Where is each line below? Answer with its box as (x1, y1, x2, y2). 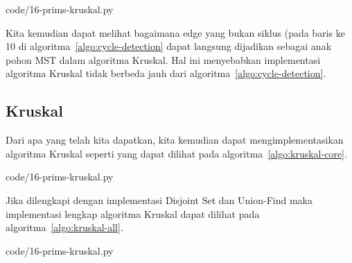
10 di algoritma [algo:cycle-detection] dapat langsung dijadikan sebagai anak (6, 39, 332, 53)
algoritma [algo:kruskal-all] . (6, 220, 123, 235)
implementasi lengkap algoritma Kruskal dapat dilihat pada (6, 206, 260, 221)
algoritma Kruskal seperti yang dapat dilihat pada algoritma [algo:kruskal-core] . (6, 146, 347, 160)
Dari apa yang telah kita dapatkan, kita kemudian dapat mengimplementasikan (6, 133, 344, 147)
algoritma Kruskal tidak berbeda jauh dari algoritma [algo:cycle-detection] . (6, 66, 326, 80)
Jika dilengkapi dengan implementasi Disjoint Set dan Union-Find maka (6, 192, 313, 207)
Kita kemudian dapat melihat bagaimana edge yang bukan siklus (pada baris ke (6, 25, 345, 40)
